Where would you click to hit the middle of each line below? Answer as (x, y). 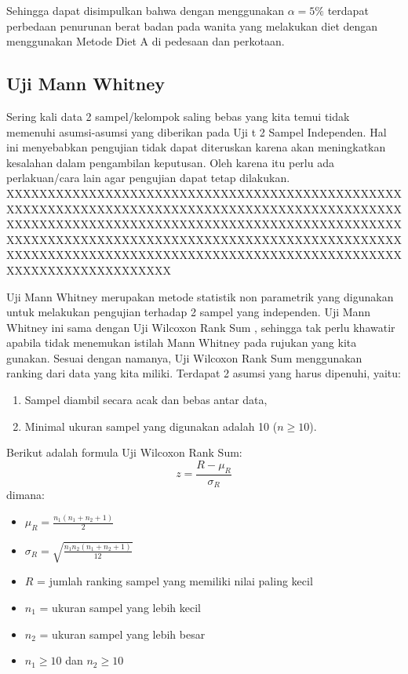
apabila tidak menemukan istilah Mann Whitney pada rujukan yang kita (182, 342)
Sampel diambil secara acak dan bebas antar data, (146, 400)
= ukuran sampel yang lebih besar (122, 634)
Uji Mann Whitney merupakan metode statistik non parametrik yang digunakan (200, 296)
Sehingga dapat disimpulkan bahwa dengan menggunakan (146, 10)
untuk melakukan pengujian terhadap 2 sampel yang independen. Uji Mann (189, 312)
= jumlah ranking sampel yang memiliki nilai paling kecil (175, 581)
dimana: (26, 495)
